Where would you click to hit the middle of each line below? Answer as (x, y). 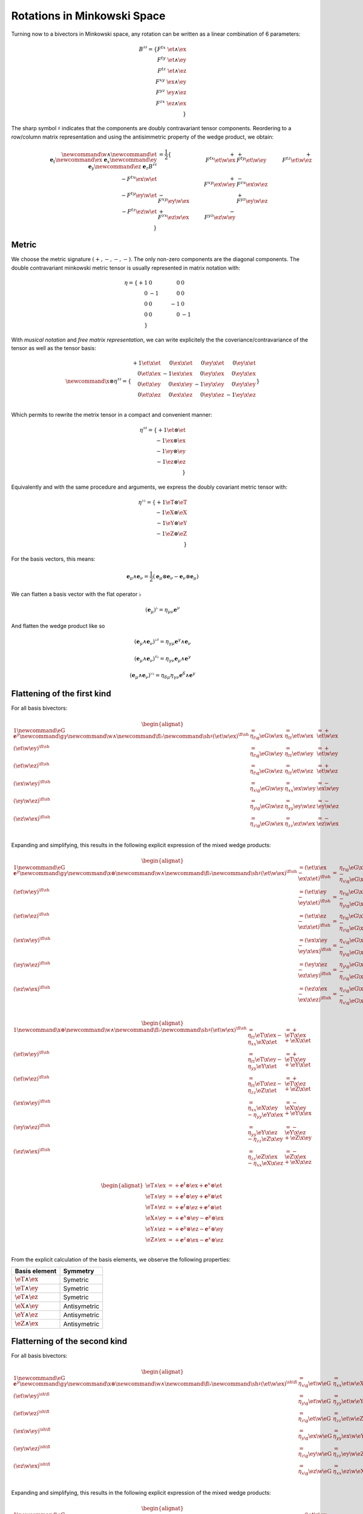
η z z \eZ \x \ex (263, 1157)
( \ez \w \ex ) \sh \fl (32, 1466)
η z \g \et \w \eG (314, 1419)
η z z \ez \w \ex (300, 825)
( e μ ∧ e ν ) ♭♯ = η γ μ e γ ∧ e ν (162, 642)
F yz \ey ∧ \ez (171, 92)
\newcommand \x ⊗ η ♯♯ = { (99, 381)
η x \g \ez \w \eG (315, 1472)
